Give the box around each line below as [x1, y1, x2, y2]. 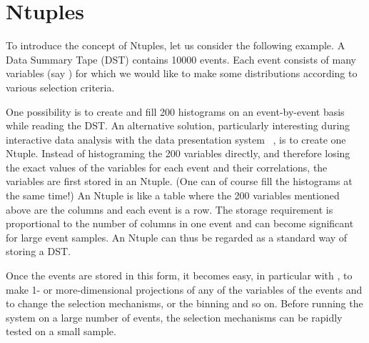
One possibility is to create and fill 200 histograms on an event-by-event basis [6, 104, 345, 119]
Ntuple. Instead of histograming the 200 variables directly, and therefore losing [6, 146, 350, 161]
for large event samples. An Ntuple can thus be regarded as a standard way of [6, 229, 348, 244]
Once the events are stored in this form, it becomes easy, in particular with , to [6, 268, 353, 283]
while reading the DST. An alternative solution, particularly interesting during [6, 118, 350, 133]
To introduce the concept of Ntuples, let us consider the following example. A [6, 38, 345, 53]
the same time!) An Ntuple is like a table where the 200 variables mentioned [6, 188, 340, 203]
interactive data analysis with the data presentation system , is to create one [6, 131, 346, 146]
